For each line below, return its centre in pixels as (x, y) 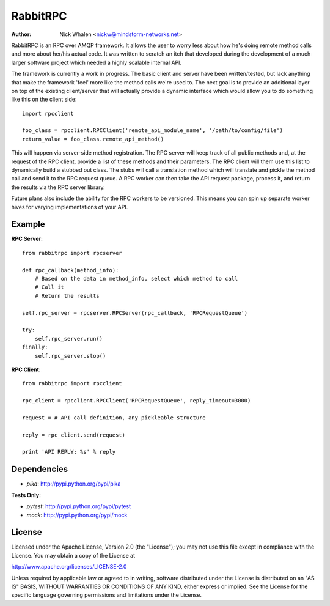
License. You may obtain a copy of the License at (73, 555)
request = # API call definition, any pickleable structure (114, 418)
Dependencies (40, 469)
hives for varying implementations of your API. (70, 207)
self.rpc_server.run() (69, 338)
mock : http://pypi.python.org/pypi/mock (77, 515)
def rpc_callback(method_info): (71, 270)
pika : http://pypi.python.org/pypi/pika (74, 484)
